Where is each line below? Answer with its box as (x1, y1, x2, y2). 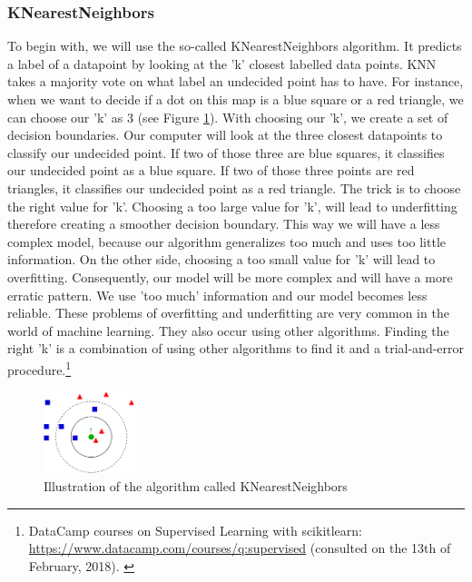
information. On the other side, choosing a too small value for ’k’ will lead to (7, 250, 436, 269)
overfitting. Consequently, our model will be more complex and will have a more (7, 267, 453, 286)
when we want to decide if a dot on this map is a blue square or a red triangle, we (7, 90, 464, 108)
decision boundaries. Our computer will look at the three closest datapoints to (7, 125, 443, 144)
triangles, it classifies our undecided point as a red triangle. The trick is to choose (7, 178, 461, 197)
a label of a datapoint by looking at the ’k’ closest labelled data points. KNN (7, 54, 437, 73)
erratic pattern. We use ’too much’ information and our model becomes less (7, 285, 428, 304)
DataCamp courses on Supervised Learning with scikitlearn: (28, 520, 363, 539)
